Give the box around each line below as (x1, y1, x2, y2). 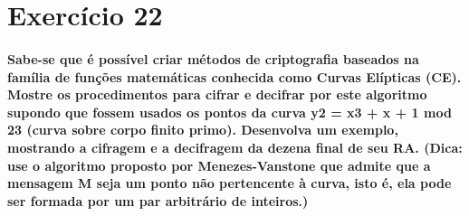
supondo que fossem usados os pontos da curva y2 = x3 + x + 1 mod (7, 102, 452, 121)
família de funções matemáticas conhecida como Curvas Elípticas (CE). (7, 67, 462, 86)
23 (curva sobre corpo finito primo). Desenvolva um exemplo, (7, 120, 398, 139)
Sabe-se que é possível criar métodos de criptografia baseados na (7, 49, 419, 68)
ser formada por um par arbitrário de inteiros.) (7, 191, 309, 210)
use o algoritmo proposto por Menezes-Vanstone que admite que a (7, 155, 431, 174)
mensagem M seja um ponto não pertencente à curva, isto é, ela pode (7, 174, 452, 193)
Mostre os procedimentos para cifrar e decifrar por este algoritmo (7, 85, 427, 104)
